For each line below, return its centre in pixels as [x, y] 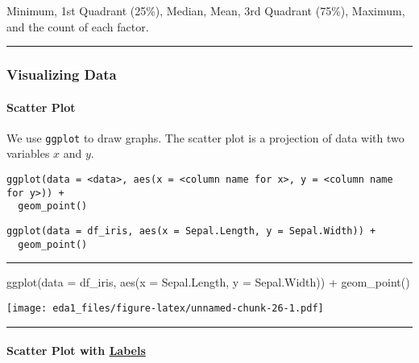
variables [28, 153]
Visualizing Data [62, 74]
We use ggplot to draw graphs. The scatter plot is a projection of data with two [205, 137]
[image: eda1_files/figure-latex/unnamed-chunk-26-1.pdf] [165, 308]
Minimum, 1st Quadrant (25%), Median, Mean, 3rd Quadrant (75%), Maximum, [206, 10]
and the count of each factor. [78, 26]
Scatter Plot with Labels [76, 351]
